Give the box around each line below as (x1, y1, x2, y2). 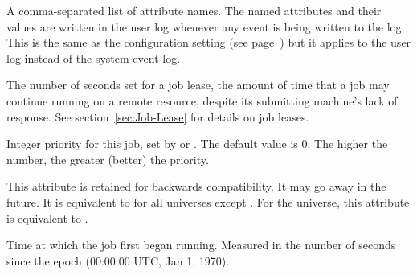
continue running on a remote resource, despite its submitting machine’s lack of (6, 92, 398, 109)
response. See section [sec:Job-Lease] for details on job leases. (6, 108, 309, 125)
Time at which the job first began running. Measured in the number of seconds (6, 236, 396, 253)
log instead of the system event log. (6, 49, 181, 66)
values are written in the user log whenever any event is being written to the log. (6, 18, 405, 35)
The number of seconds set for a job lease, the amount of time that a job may (6, 76, 390, 93)
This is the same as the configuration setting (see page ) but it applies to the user (6, 34, 411, 51)
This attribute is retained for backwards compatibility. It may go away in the (6, 178, 386, 195)
